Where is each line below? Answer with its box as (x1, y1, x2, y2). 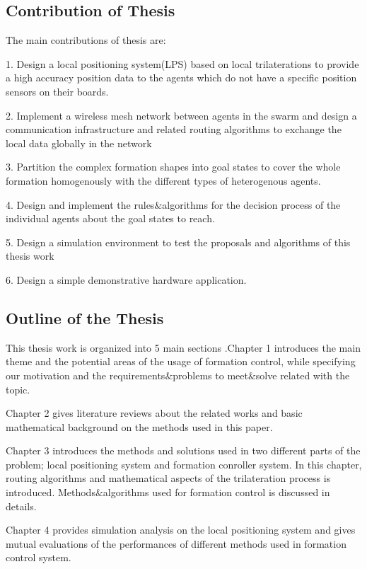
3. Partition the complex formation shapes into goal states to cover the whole (6, 159, 341, 174)
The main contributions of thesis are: (6, 33, 166, 47)
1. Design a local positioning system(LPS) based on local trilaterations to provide (6, 56, 359, 71)
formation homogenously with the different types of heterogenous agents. (6, 173, 321, 188)
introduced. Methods (6, 485, 95, 500)
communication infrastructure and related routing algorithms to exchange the (6, 122, 342, 137)
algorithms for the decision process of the (162, 197, 341, 212)
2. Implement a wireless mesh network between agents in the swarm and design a (6, 108, 357, 122)
